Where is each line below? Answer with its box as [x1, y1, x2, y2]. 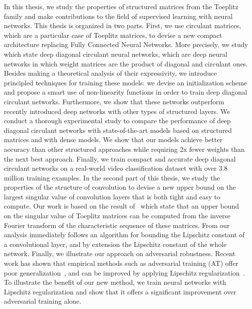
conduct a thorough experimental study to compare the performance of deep [4, 115, 231, 126]
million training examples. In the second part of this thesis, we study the [4, 172, 220, 182]
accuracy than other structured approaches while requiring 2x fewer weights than [4, 144, 245, 154]
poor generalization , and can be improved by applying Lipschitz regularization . [4, 267, 245, 277]
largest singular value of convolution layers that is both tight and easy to [4, 191, 220, 201]
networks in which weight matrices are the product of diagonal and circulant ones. [4, 58, 248, 68]
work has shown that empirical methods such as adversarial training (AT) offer [4, 258, 238, 268]
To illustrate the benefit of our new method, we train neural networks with [4, 277, 226, 287]
